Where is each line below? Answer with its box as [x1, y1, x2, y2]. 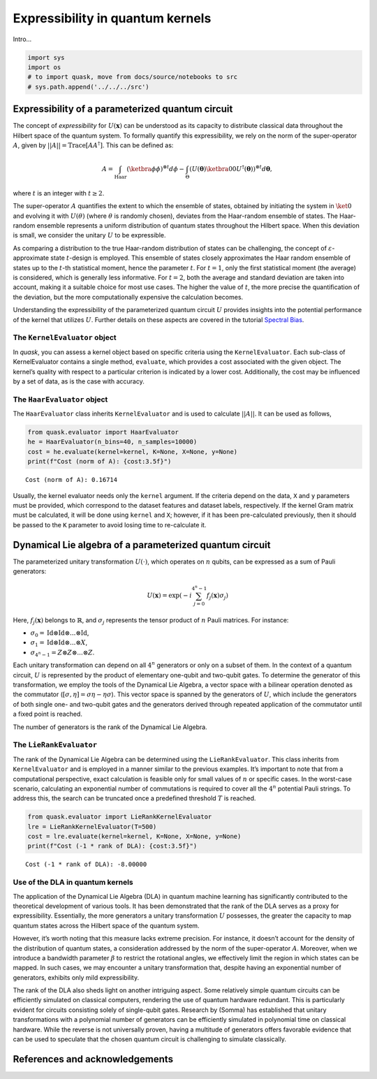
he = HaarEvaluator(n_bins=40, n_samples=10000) [27, 438, 198, 446]
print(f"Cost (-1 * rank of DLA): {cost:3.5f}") [27, 842, 198, 850]
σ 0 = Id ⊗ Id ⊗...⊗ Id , [30, 629, 89, 638]
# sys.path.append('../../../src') [27, 82, 149, 91]
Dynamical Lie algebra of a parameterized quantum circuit [13, 538, 271, 551]
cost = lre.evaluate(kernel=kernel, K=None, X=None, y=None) [27, 832, 242, 841]
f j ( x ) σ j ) [206, 592, 229, 601]
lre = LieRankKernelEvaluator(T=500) [27, 823, 157, 830]
